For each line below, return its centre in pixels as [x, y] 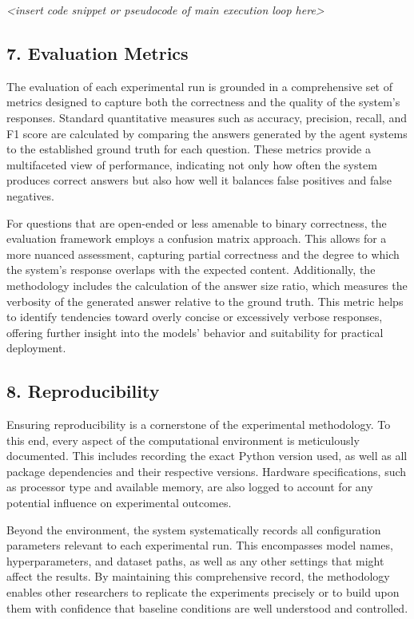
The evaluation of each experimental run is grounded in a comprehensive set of [199, 86]
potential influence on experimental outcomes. [119, 503]
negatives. [30, 195]
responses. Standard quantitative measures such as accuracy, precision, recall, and [207, 117]
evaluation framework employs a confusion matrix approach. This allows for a [197, 238]
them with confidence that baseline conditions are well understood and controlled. [207, 607]
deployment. [36, 348]
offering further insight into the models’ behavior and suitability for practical [195, 332]
